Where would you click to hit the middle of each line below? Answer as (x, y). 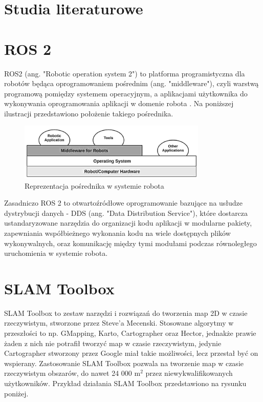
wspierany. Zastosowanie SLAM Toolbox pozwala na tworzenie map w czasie (124, 363)
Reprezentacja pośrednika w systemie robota (94, 185)
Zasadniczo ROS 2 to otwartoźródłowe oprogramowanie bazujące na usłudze (124, 203)
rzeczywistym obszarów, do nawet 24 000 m (72, 373)
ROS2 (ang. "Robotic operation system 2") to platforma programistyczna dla (125, 73)
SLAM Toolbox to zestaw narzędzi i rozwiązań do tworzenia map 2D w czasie (126, 313)
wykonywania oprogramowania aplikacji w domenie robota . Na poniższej (119, 103)
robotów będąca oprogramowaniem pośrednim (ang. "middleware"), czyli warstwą (131, 83)
